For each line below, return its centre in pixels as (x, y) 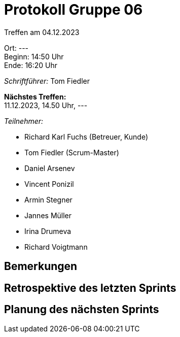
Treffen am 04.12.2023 (42, 32)
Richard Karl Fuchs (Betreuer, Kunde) (86, 137)
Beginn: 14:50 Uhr (34, 56)
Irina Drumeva (48, 231)
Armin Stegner (48, 199)
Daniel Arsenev (50, 168)
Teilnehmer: (24, 121)
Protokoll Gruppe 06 (74, 10)
